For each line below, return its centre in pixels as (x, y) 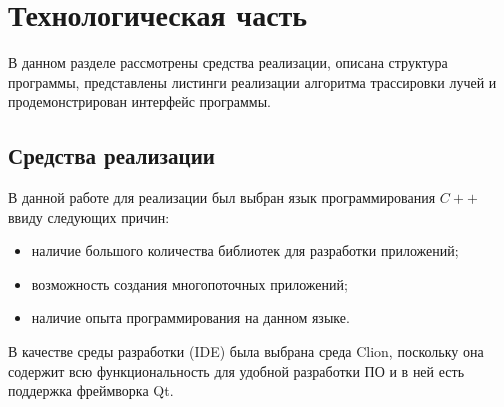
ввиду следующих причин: (89, 216)
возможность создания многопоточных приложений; (189, 283)
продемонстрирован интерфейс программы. (140, 101)
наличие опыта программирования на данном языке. (190, 317)
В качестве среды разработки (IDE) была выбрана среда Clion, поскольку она (246, 351)
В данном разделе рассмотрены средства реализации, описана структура (228, 62)
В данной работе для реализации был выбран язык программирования (222, 197)
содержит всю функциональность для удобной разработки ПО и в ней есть (236, 370)
